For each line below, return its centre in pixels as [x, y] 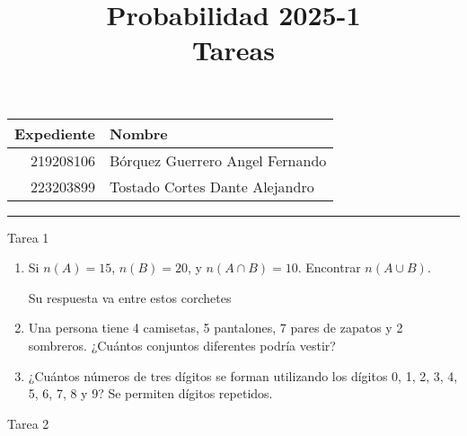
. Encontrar [329, 267]
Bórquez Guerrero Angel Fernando [218, 160]
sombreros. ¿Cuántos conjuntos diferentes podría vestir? [182, 345]
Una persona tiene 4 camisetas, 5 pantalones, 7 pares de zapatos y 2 [216, 328]
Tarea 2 [28, 423]
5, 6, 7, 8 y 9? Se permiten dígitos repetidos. [150, 393]
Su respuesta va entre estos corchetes [130, 297]
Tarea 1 [28, 237]
